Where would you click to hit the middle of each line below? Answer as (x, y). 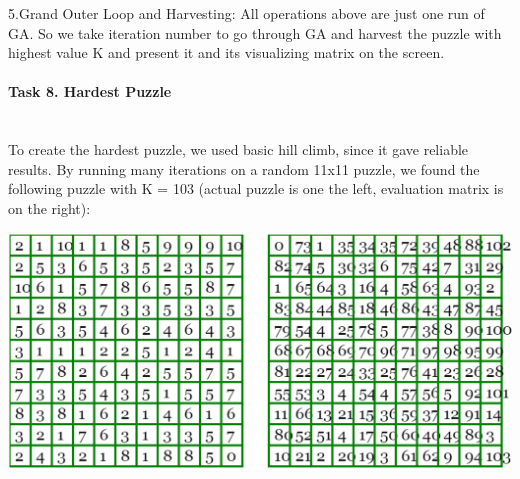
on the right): (49, 207)
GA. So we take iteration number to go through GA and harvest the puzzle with (255, 32)
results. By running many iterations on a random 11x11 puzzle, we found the (244, 168)
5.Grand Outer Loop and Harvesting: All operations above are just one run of (246, 13)
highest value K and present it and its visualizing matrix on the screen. (226, 52)
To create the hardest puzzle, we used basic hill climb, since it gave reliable (238, 149)
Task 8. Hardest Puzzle (90, 91)
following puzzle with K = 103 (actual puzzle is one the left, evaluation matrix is (256, 188)
